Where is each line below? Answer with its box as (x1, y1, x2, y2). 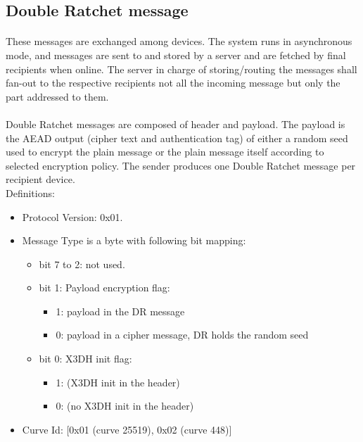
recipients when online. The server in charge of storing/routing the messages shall (6, 61, 357, 76)
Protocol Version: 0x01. (22, 209, 123, 224)
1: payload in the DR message (56, 303, 185, 318)
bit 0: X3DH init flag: (39, 351, 132, 366)
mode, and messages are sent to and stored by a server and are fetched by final (6, 47, 346, 62)
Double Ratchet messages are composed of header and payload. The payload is (6, 116, 345, 131)
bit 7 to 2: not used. (39, 256, 125, 271)
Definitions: (6, 185, 55, 200)
